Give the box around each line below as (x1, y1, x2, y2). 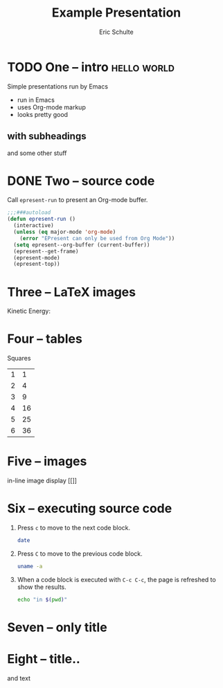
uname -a (17, 563, 43, 570)
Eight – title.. (7, 651, 81, 667)
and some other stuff (7, 149, 67, 157)
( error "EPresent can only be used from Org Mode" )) (19, 235, 175, 242)
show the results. (17, 583, 67, 591)
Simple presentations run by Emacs (7, 82, 109, 91)
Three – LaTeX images (7, 284, 136, 300)
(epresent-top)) (13, 261, 60, 268)
